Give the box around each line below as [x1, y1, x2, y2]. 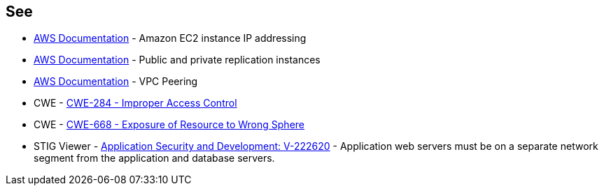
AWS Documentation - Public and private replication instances [34, 54, 321, 66]
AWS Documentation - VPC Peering [34, 75, 198, 88]
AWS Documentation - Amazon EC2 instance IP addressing [34, 32, 307, 45]
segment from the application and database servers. [34, 152, 275, 165]
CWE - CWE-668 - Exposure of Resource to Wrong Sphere [34, 119, 305, 131]
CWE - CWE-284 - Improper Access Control [34, 97, 237, 109]
